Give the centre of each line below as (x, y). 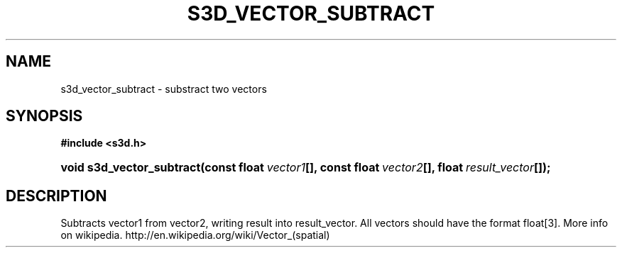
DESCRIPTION (56, 196)
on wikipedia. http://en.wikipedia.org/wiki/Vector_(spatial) (195, 235)
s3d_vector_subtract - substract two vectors (164, 89)
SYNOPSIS (44, 116)
